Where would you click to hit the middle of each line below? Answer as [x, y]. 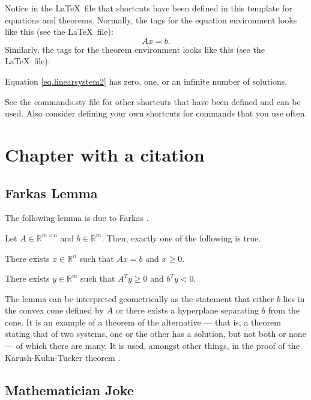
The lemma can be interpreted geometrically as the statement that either [140, 298]
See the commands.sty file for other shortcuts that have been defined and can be [153, 101]
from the [284, 310]
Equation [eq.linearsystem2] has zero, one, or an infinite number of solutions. [146, 81]
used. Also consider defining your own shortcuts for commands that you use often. [156, 113]
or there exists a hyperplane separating [187, 310]
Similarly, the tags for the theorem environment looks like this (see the [135, 49]
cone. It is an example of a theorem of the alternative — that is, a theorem [143, 322]
